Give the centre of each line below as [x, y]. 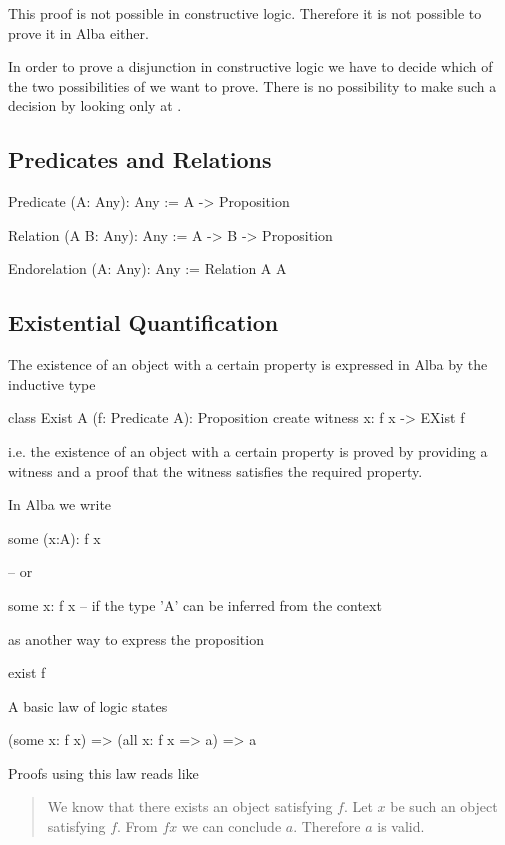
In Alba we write [60, 504]
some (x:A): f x [54, 537]
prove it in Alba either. [78, 32]
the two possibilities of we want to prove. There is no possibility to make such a [252, 85]
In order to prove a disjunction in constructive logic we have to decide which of [250, 66]
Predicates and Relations [140, 159]
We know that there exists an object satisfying [190, 806]
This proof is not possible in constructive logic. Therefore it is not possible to [245, 13]
